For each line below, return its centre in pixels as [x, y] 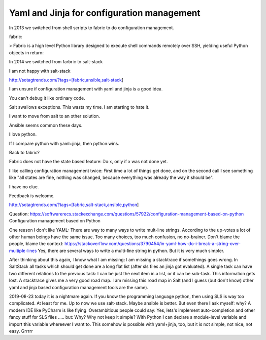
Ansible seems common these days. [46, 125]
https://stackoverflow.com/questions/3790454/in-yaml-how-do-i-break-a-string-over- [152, 244]
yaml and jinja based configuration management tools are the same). [79, 287]
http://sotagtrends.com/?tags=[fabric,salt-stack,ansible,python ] [74, 205]
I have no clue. [24, 187]
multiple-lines [23, 251]
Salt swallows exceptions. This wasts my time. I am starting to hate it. [79, 107]
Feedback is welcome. [32, 196]
